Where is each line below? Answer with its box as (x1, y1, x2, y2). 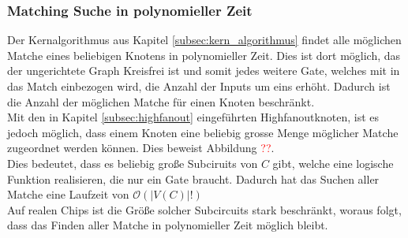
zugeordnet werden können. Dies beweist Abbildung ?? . (7, 139, 275, 156)
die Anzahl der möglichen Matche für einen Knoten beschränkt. (7, 93, 315, 110)
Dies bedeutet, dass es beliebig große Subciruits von (7, 154, 258, 171)
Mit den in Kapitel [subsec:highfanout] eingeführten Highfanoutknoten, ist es (7, 109, 379, 125)
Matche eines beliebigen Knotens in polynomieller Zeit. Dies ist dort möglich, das (7, 46, 401, 63)
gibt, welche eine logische (272, 154, 394, 171)
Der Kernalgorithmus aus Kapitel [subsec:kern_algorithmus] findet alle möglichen (7, 32, 402, 48)
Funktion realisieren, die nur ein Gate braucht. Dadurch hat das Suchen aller (7, 170, 380, 187)
